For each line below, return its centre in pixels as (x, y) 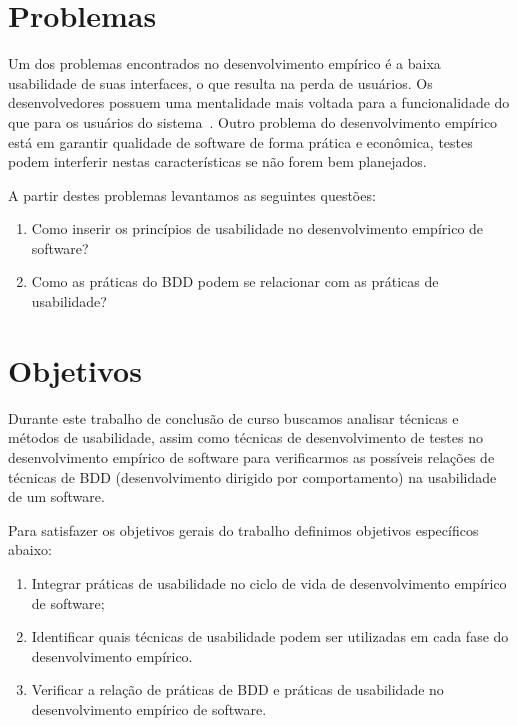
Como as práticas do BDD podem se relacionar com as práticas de (235, 281)
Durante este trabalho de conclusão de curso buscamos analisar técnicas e (233, 417)
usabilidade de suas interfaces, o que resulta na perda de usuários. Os (220, 82)
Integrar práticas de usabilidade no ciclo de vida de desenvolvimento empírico (269, 582)
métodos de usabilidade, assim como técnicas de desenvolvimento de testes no (245, 437)
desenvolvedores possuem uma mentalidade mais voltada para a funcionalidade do (259, 102)
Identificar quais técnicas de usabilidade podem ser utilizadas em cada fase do (270, 636)
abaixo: (30, 549)
